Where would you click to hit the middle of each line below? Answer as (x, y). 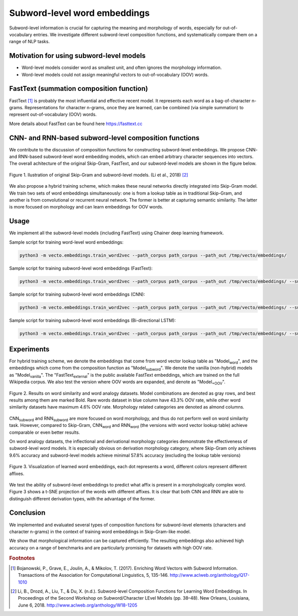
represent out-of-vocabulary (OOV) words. (53, 115)
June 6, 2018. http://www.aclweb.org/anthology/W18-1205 (78, 605)
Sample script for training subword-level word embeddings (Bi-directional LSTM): (93, 320)
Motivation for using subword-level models (77, 56)
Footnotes (22, 558)
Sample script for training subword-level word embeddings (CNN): (77, 294)
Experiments (29, 349)
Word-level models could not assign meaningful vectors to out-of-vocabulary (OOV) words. (115, 74)
